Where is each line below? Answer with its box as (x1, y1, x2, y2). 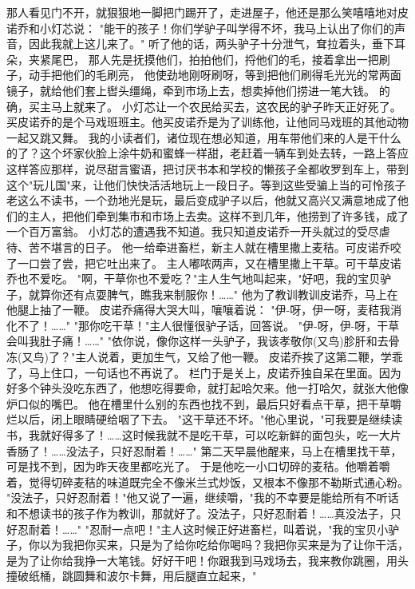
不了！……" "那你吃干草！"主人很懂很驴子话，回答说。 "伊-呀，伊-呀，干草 (17, 316, 400, 333)
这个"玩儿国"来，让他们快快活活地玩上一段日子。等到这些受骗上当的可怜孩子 (6, 176, 406, 193)
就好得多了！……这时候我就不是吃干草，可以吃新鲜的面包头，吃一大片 (39, 427, 401, 444)
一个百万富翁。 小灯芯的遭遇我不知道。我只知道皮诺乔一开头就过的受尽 (6, 223, 379, 240)
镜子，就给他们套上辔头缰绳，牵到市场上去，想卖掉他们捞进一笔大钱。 (6, 82, 375, 98)
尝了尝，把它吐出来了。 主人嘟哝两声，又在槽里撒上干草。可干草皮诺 (39, 254, 401, 271)
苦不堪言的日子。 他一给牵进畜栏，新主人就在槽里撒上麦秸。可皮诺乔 (28, 238, 390, 255)
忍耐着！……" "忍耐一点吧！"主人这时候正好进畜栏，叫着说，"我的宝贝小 (17, 520, 389, 537)
